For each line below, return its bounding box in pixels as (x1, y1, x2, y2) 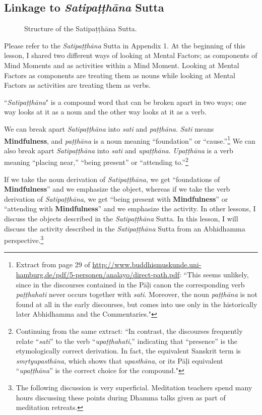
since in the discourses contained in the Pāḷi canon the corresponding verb (16, 279, 245, 289)
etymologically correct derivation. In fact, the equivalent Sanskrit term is (16, 345, 241, 356)
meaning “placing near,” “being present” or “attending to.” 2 (4, 155, 188, 167)
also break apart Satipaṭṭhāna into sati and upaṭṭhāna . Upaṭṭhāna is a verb (4, 145, 233, 155)
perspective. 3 (4, 233, 44, 245)
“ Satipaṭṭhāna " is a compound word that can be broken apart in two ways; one (4, 96, 247, 107)
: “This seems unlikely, (179, 269, 249, 280)
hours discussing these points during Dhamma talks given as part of (16, 392, 226, 402)
